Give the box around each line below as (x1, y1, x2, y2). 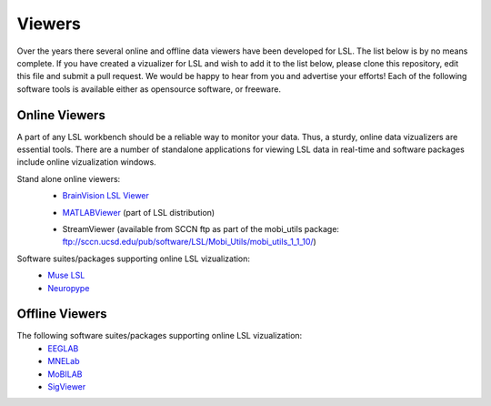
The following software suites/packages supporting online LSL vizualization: (16, 330, 303, 341)
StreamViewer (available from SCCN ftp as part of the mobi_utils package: (62, 223, 340, 234)
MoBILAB (47, 369, 83, 380)
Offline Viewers (16, 306, 107, 322)
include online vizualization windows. (16, 157, 156, 167)
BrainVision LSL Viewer (62, 190, 150, 201)
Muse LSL (47, 269, 85, 281)
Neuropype (47, 282, 90, 293)
